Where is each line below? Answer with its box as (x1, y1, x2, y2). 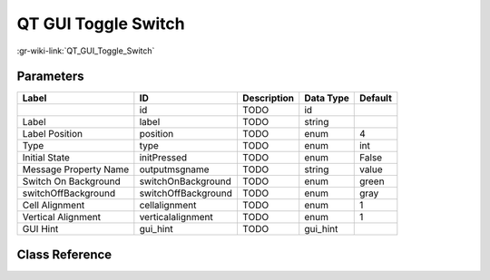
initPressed (139, 151, 188, 164)
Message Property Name (22, 163, 130, 176)
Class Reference (16, 246, 113, 262)
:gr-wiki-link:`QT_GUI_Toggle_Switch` (16, 45, 155, 56)
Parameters (16, 69, 84, 84)
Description (241, 92, 295, 104)
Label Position (22, 128, 83, 140)
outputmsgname (139, 163, 210, 176)
